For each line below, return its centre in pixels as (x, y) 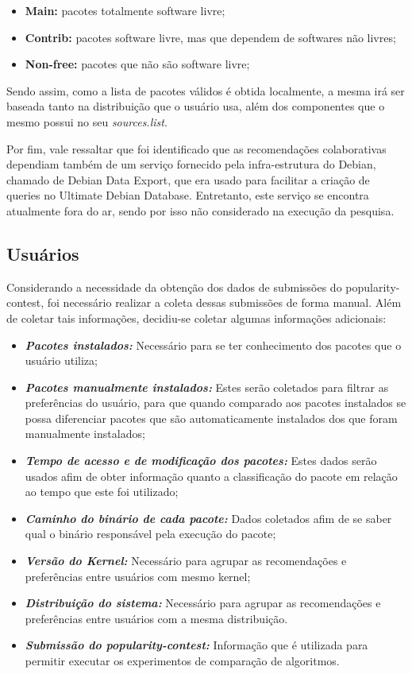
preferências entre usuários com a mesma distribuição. (156, 618)
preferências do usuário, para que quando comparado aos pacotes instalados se (216, 403)
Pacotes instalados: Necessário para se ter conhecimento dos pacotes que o (213, 345)
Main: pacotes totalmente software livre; (125, 10)
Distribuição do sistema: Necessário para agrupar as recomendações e (203, 603)
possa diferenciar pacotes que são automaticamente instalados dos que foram (211, 418)
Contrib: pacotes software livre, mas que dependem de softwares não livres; (210, 37)
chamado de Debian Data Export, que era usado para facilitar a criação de (188, 179)
